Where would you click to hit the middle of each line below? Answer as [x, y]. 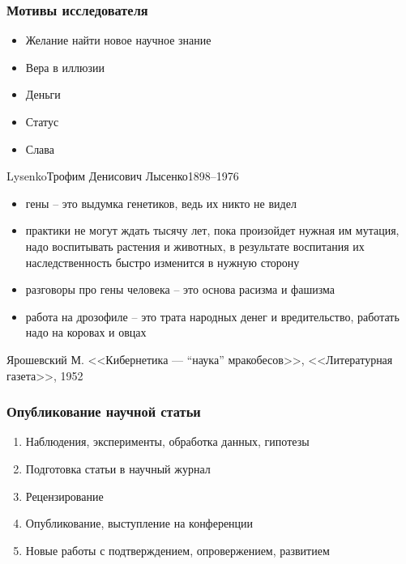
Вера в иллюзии [65, 67]
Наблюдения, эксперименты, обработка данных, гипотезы [167, 441]
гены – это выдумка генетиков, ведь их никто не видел [161, 203]
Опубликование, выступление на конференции [139, 523]
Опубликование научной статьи [104, 411]
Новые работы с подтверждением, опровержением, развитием [177, 550]
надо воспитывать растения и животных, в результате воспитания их [195, 246]
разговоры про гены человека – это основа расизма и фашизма [180, 289]
